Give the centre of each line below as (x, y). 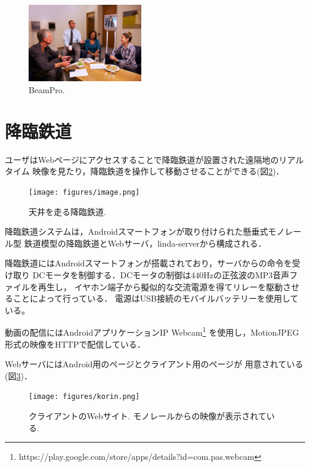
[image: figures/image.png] (84, 192)
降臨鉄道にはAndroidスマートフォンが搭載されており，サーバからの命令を (148, 263)
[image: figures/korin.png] (84, 397)
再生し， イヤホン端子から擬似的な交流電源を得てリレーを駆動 (160, 286)
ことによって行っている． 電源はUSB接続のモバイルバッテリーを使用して (156, 298)
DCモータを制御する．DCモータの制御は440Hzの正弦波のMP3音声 (161, 274)
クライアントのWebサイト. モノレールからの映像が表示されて (148, 416)
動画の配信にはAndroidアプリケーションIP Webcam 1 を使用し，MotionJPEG (152, 331)
